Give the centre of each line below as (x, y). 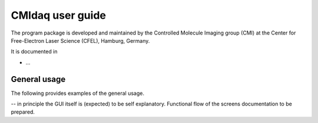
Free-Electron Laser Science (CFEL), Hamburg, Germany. (80, 40)
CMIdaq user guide (58, 15)
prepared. (23, 112)
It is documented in (34, 52)
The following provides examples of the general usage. (77, 93)
